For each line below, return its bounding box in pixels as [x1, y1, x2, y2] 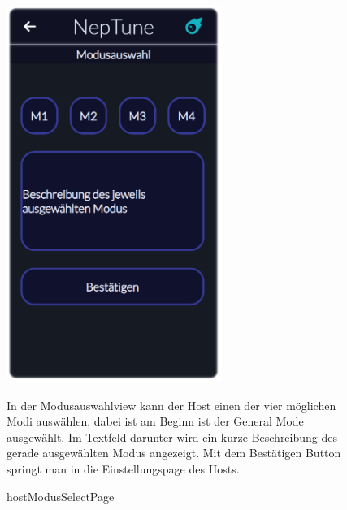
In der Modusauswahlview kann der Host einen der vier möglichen [7, 396, 336, 413]
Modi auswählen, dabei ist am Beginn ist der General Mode [7, 413, 304, 430]
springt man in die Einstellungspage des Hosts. [7, 460, 240, 477]
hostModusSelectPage [7, 487, 115, 504]
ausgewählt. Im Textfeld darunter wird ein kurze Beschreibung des [7, 428, 338, 445]
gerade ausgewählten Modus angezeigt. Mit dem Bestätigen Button [7, 444, 341, 461]
